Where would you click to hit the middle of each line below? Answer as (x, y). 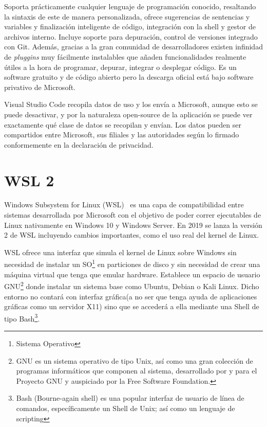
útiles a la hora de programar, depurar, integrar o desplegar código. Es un (120, 67)
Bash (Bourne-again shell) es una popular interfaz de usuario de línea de (130, 398)
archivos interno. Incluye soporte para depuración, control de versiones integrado (131, 36)
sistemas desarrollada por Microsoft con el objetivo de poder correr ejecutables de (133, 215)
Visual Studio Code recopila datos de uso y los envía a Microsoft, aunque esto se (131, 104)
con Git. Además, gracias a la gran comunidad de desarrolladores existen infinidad (133, 47)
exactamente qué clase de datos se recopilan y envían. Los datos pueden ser (123, 124)
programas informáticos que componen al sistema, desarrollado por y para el (137, 371)
